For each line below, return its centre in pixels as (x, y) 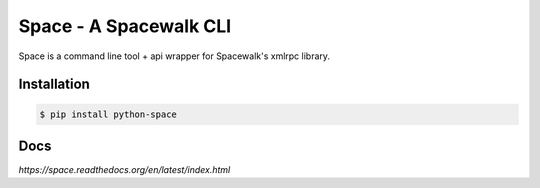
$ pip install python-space (108, 114)
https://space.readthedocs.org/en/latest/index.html (124, 170)
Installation (54, 84)
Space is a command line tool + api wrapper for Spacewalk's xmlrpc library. (174, 56)
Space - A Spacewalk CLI (125, 26)
